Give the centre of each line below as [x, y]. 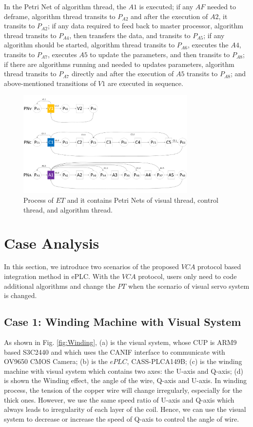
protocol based [219, 267]
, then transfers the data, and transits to [130, 35]
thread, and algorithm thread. [68, 209]
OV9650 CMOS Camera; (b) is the [56, 361]
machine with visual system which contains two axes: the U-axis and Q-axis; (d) [124, 371]
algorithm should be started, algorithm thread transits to [89, 45]
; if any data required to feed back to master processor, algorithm [145, 26]
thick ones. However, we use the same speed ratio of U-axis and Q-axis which [119, 399]
